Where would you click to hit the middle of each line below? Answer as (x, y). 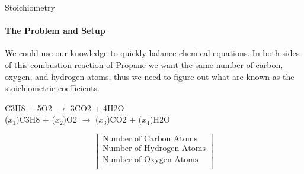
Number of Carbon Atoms (150, 139)
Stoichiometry (30, 7)
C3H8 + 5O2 (28, 107)
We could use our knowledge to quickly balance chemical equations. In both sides (152, 53)
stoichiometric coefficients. (52, 88)
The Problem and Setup (55, 30)
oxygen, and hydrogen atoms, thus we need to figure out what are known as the (150, 76)
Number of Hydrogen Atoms (154, 149)
